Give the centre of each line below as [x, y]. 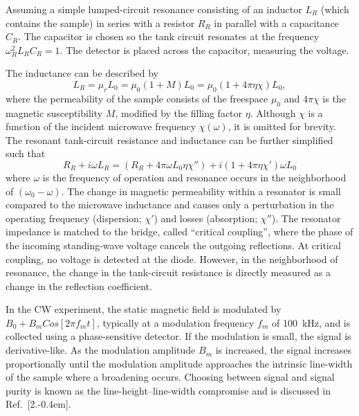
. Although [273, 112]
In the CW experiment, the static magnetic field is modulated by [144, 309]
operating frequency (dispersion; [74, 218]
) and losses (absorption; [206, 218]
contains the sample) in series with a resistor [100, 22]
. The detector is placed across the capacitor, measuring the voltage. [204, 49]
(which [335, 9]
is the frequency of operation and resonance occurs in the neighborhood [194, 177]
